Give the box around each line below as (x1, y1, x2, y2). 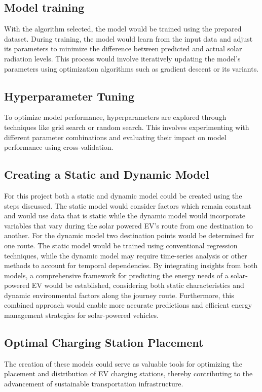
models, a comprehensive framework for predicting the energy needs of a (4, 270, 229, 280)
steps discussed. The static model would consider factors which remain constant (4, 200, 252, 211)
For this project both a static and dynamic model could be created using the (4, 190, 242, 201)
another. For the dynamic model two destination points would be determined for (4, 230, 254, 241)
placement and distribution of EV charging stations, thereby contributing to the (4, 368, 253, 379)
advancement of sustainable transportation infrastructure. (4, 378, 183, 389)
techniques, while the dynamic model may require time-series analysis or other (4, 250, 247, 260)
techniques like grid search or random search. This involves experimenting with (4, 121, 249, 132)
